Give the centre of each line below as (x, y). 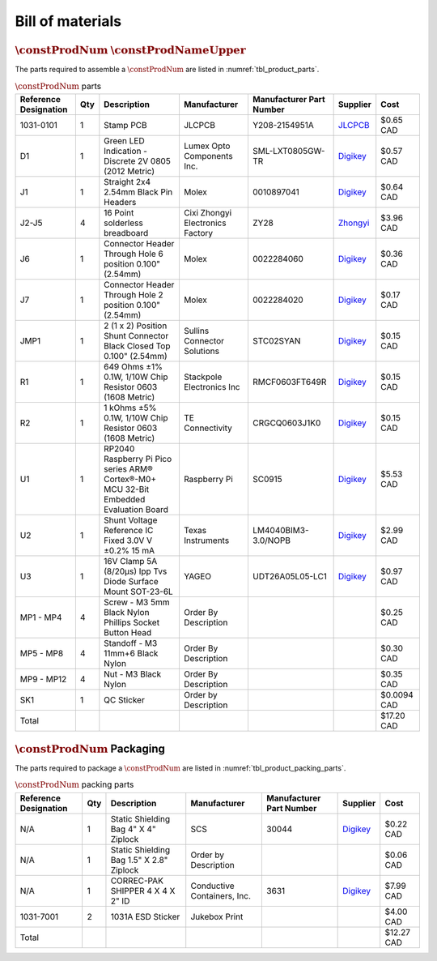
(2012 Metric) (129, 172)
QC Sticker (124, 700)
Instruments (206, 540)
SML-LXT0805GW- (289, 152)
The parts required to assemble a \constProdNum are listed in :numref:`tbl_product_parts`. (167, 70)
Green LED (124, 141)
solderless (123, 223)
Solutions (202, 351)
